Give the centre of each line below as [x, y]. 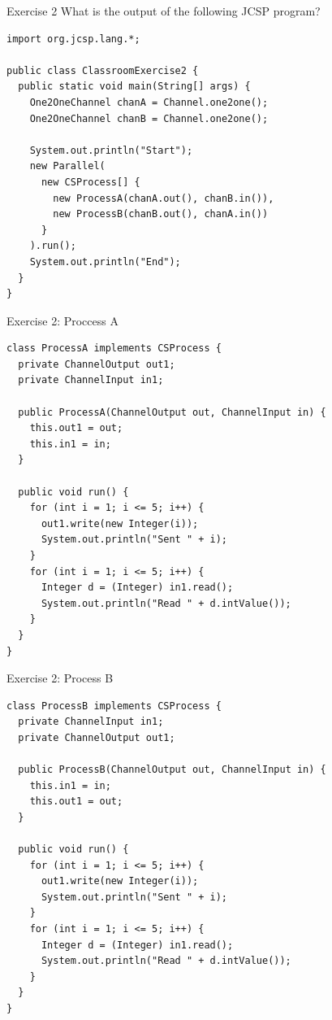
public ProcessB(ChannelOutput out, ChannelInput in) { [172, 770]
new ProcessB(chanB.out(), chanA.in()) [161, 214]
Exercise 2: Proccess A [63, 320]
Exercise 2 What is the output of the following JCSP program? [164, 11]
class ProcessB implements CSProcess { [114, 706]
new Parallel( [67, 166]
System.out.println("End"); [105, 262]
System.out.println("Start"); [111, 150]
